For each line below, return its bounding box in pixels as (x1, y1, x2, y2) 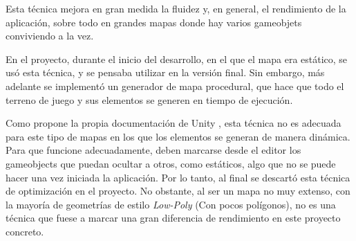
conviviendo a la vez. (6, 28, 94, 43)
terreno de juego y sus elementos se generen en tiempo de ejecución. (6, 92, 293, 107)
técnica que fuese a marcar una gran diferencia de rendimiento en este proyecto (6, 211, 341, 225)
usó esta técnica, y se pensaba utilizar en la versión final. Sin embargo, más (6, 65, 325, 80)
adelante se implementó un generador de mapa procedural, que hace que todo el (6, 78, 344, 93)
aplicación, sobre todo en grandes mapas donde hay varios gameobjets (6, 15, 302, 29)
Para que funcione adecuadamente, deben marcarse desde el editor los (6, 143, 301, 157)
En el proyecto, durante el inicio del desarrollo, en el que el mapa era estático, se (6, 51, 348, 66)
